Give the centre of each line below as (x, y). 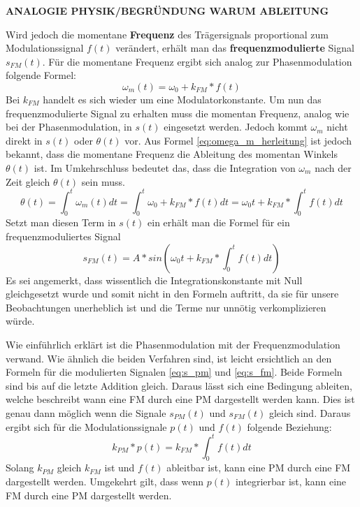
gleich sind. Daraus (310, 412)
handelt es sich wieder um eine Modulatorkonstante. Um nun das (182, 99)
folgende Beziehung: (289, 426)
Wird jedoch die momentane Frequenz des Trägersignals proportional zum (167, 34)
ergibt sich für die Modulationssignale (86, 426)
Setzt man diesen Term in (61, 222)
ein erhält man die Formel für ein (219, 222)
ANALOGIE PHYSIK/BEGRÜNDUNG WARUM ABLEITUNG (167, 10)
